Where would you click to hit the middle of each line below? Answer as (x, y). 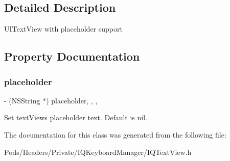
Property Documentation (72, 56)
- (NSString (22, 100)
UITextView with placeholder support (63, 29)
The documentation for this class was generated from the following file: (115, 134)
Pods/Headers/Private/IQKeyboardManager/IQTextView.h (98, 152)
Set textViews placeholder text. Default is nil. (76, 117)
